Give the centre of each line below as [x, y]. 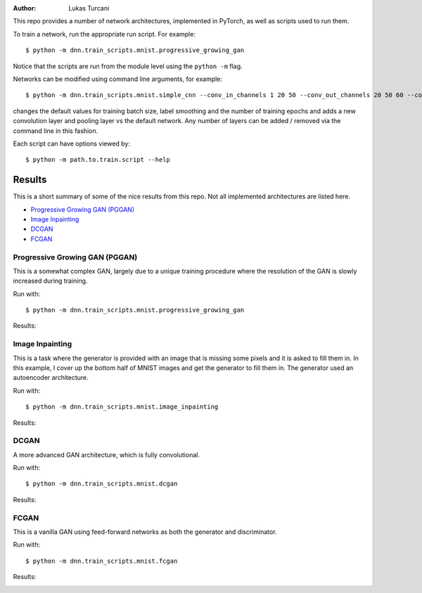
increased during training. [50, 281]
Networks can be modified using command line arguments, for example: [118, 79]
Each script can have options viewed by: [71, 144]
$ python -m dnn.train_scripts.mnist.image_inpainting [122, 407]
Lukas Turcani [89, 8]
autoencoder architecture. [51, 378]
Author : [25, 8]
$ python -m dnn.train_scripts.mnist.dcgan [102, 484]
